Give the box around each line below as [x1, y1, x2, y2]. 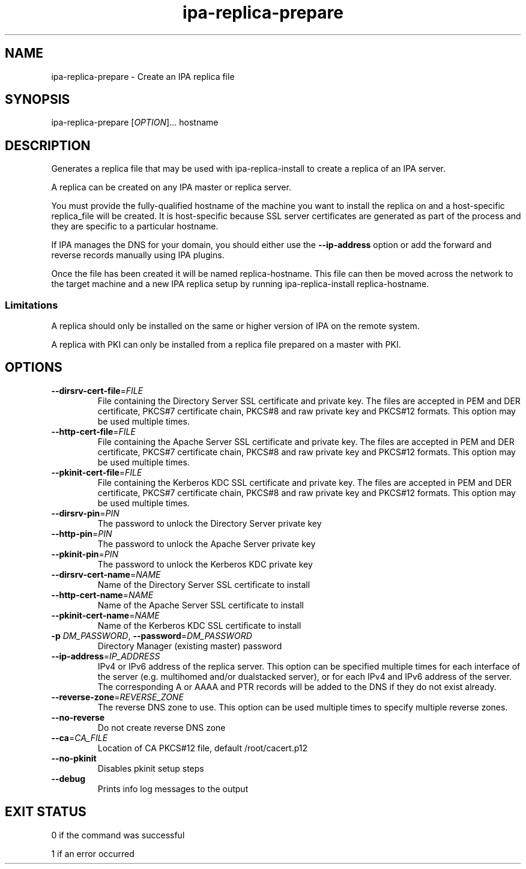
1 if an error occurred [51, 848, 135, 859]
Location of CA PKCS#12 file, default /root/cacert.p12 [97, 742, 307, 753]
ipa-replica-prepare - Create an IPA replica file [51, 71, 235, 82]
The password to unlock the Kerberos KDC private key [97, 559, 313, 569]
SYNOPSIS [5, 92, 70, 107]
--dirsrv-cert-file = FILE [51, 385, 144, 396]
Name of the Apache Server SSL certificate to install [97, 599, 304, 610]
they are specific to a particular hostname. [51, 221, 219, 232]
